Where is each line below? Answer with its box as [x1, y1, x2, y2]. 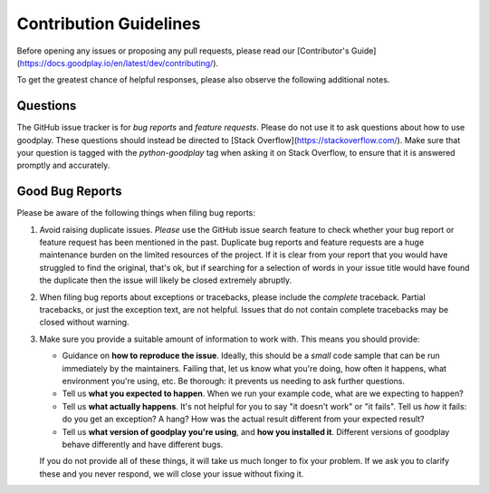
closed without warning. [39, 317, 130, 328]
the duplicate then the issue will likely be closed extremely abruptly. [39, 275, 292, 285]
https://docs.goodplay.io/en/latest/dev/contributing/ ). [19, 57, 219, 68]
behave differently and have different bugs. [62, 439, 224, 449]
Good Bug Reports [16, 184, 122, 199]
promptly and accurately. [16, 159, 110, 171]
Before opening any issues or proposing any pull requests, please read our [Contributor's [16, 45, 350, 56]
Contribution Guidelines [16, 14, 201, 34]
